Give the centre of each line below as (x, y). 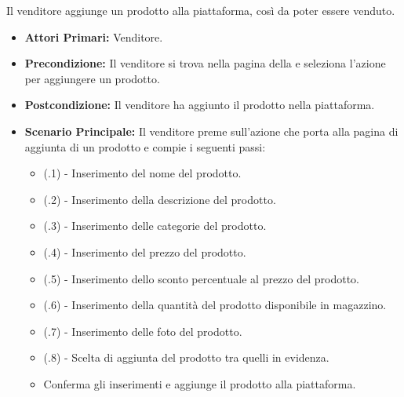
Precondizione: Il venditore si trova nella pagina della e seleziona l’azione (205, 63)
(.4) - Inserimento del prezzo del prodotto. (145, 251)
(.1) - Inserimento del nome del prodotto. (142, 173)
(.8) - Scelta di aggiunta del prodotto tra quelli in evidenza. (186, 357)
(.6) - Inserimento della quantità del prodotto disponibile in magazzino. (215, 305)
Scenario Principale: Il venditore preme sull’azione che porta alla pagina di (211, 131)
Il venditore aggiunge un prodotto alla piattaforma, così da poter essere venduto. (201, 10)
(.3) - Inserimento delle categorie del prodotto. (155, 226)
